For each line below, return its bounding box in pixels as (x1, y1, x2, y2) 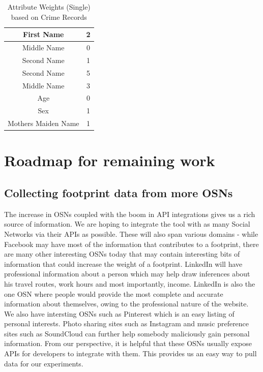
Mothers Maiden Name (8, 118, 79, 129)
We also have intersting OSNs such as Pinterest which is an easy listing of (4, 308, 235, 319)
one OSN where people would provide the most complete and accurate (4, 288, 223, 299)
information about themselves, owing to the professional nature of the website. (4, 298, 249, 309)
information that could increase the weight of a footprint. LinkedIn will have (4, 258, 243, 269)
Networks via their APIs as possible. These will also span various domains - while (4, 228, 258, 239)
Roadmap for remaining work (4, 150, 215, 171)
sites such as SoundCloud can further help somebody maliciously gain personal (4, 328, 250, 338)
